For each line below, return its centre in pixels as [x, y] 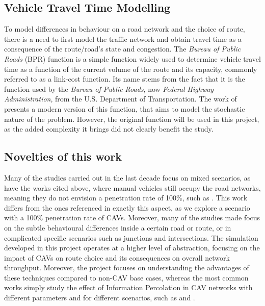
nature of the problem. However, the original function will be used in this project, [132, 119]
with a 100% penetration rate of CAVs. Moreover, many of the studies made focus [132, 218]
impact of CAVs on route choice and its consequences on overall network [117, 257]
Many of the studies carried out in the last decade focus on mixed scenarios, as [127, 177]
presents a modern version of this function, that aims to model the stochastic [125, 108]
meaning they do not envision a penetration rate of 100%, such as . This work [126, 198]
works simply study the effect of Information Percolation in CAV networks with [128, 287]
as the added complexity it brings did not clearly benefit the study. [109, 129]
